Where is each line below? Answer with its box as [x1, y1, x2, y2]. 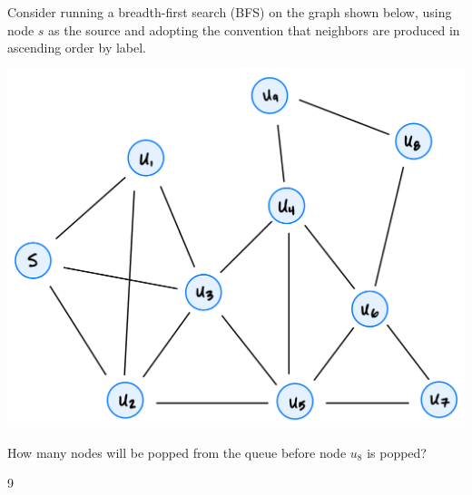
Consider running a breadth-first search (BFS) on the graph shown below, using [7, 3, 452, 21]
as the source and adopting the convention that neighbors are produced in [48, 20, 460, 39]
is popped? [367, 442, 427, 461]
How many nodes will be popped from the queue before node [7, 442, 347, 461]
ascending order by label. [7, 38, 147, 57]
